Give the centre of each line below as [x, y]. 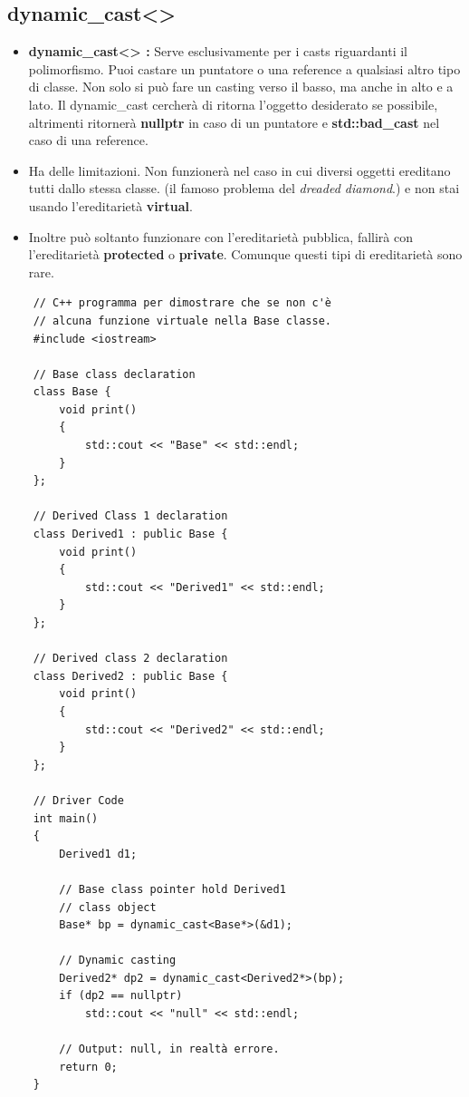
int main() [66, 818]
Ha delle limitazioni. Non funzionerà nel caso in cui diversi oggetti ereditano [239, 170]
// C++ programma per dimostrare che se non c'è [182, 303]
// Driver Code [78, 800]
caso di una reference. [88, 140]
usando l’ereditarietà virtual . [110, 205]
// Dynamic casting [118, 961]
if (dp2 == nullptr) [121, 996]
